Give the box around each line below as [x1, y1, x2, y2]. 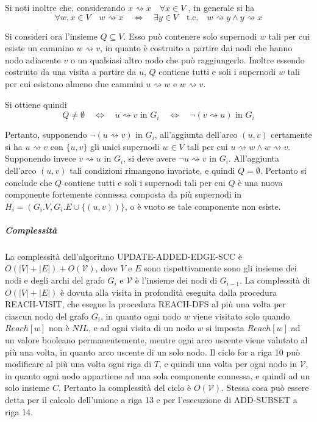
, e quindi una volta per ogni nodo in [158, 357, 297, 370]
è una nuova [238, 176, 283, 188]
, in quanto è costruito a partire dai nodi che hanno [100, 41, 293, 54]
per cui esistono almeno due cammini [5, 77, 143, 90]
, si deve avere [123, 152, 176, 165]
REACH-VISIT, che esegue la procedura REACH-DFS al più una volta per [5, 298, 287, 310]
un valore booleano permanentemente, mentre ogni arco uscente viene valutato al [5, 334, 308, 346]
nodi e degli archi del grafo [5, 274, 105, 287]
